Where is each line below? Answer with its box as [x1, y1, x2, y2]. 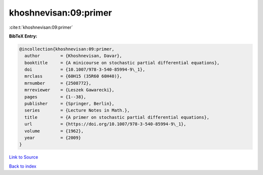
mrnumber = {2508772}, [24, 80, 92, 86]
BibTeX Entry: [9, 33, 38, 39]
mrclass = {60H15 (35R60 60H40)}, [24, 74, 122, 79]
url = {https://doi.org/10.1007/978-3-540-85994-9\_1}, [24, 121, 187, 127]
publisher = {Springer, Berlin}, [24, 101, 114, 107]
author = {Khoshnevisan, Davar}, [24, 53, 122, 58]
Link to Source [9, 154, 38, 160]
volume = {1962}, [24, 128, 84, 134]
